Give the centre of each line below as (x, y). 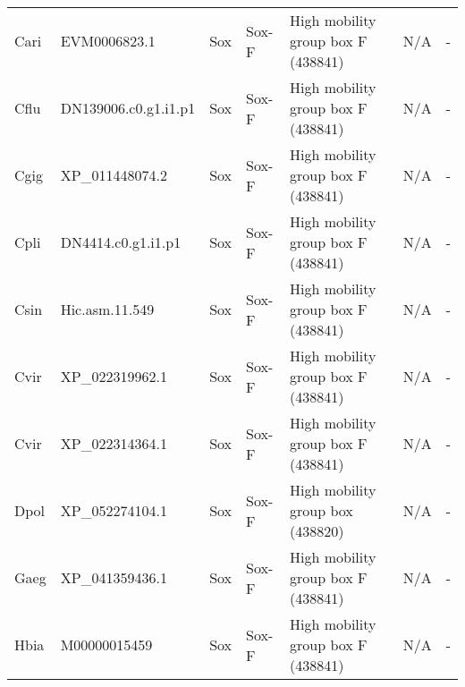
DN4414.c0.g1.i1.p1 (121, 242)
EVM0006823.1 (108, 41)
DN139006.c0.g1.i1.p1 (128, 108)
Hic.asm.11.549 (107, 309)
